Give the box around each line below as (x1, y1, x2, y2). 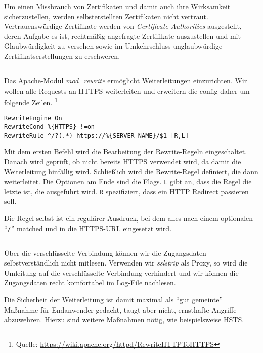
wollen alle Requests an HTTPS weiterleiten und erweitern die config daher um (4, 85, 250, 96)
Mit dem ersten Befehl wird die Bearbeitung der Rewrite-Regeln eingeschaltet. (4, 146, 247, 157)
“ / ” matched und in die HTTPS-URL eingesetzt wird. (4, 223, 172, 233)
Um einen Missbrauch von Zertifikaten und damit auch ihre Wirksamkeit (4, 1, 231, 11)
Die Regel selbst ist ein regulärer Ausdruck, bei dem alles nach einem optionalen (4, 213, 253, 224)
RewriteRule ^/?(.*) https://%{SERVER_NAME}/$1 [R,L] (4, 131, 189, 139)
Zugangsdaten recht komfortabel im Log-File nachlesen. (4, 277, 176, 288)
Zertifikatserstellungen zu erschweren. (4, 50, 120, 61)
